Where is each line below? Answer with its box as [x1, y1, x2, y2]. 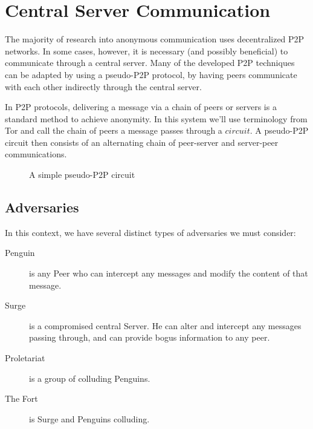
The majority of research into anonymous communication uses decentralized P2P [5, 33, 305, 45]
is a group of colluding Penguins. [29, 372, 150, 384]
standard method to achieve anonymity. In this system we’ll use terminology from [5, 112, 308, 125]
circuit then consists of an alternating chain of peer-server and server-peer [5, 136, 279, 148]
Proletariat [5, 352, 45, 364]
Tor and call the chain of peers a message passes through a [5, 124, 222, 137]
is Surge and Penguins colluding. [29, 412, 150, 425]
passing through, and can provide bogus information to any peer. [29, 331, 270, 344]
